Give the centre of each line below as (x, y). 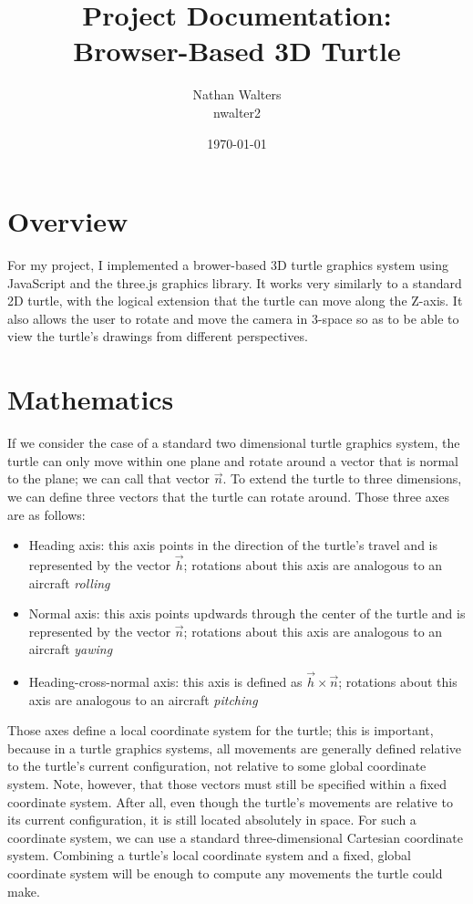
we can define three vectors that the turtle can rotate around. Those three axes (228, 496)
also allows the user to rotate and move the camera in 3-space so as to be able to (233, 318)
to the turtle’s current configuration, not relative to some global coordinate (217, 766)
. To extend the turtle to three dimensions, (342, 478)
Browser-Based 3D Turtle (237, 51)
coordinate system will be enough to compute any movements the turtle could (225, 873)
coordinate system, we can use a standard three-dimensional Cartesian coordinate (235, 837)
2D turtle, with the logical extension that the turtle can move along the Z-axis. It (235, 301)
